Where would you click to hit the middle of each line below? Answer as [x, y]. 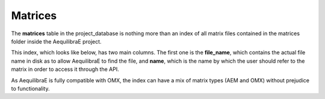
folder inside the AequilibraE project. [56, 41]
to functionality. [30, 88]
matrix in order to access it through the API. [65, 69]
